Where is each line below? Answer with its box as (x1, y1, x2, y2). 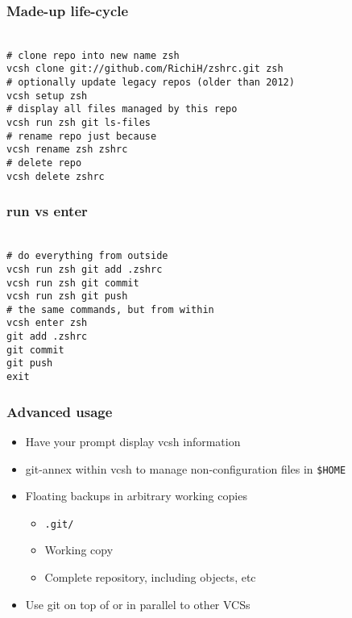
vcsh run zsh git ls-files (6, 117, 151, 129)
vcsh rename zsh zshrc (6, 144, 128, 156)
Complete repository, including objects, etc (44, 569, 256, 586)
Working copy (44, 541, 114, 558)
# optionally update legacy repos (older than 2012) (6, 77, 295, 89)
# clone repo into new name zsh (6, 49, 180, 61)
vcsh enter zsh (6, 317, 88, 329)
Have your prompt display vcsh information (25, 432, 241, 449)
